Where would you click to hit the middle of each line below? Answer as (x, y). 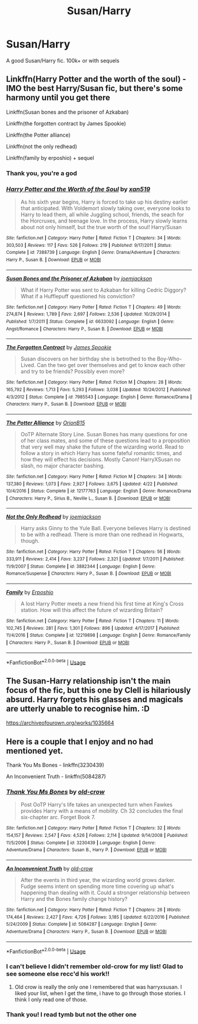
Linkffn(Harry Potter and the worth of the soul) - (96, 79)
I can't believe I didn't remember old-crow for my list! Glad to (95, 967)
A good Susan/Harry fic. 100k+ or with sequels (63, 60)
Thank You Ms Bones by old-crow (55, 791)
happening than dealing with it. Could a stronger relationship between (105, 893)
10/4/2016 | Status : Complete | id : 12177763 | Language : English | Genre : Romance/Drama (99, 491)
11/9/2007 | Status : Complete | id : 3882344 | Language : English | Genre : (81, 566)
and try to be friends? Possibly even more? (72, 372)
